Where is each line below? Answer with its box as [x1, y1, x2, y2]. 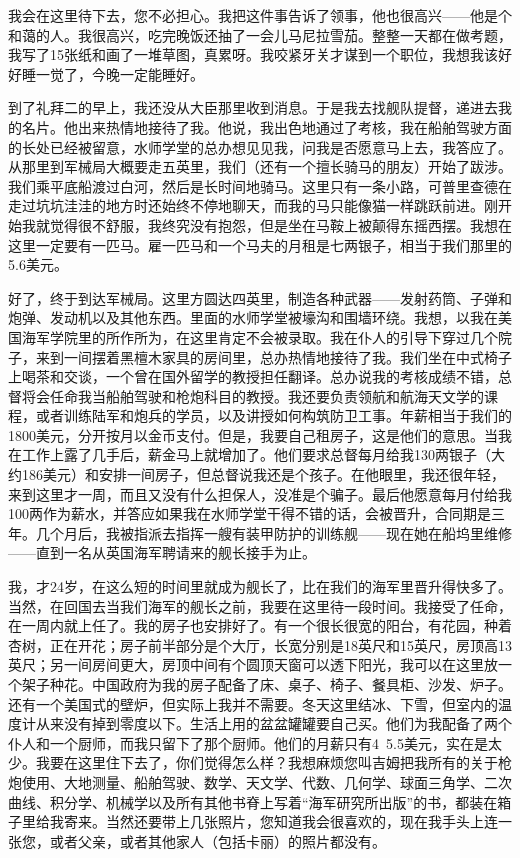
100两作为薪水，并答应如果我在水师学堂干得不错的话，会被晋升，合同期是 [8, 503, 491, 524]
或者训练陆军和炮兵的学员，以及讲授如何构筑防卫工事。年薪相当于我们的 [35, 405, 512, 426]
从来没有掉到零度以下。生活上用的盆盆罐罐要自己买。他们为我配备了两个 [35, 713, 512, 734]
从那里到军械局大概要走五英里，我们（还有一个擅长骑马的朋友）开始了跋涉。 [8, 156, 512, 177]
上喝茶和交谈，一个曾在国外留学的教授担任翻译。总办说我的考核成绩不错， [8, 366, 498, 387]
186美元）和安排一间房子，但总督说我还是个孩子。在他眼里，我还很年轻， [21, 464, 505, 485]
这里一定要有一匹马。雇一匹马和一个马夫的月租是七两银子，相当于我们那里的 [8, 234, 512, 255]
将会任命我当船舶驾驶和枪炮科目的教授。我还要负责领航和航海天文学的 [21, 385, 484, 406]
